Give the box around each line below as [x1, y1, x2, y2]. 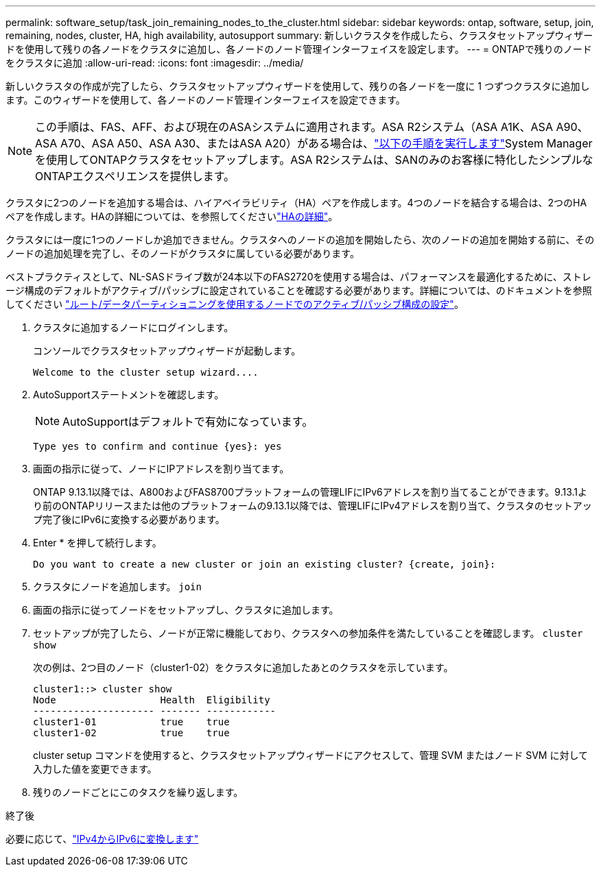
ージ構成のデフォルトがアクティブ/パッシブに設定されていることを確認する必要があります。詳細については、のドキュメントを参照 [5, 284, 592, 296]
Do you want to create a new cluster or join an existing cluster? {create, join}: [33, 559, 496, 570]
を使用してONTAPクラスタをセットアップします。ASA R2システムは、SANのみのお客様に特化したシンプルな [35, 153, 593, 167]
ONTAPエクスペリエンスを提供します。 [35, 169, 235, 183]
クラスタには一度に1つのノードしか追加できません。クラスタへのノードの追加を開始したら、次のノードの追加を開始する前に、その [5, 234, 595, 245]
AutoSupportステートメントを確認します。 [33, 389, 224, 400]
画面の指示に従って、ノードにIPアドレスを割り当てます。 [33, 463, 290, 474]
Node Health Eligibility [33, 694, 270, 705]
